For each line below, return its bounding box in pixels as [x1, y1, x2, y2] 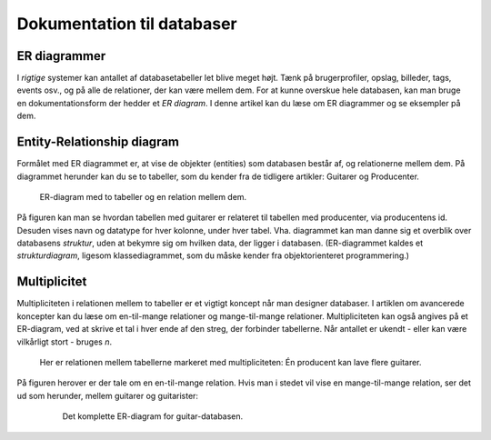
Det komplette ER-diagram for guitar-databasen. [62, 411, 244, 422]
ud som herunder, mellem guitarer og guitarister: [16, 390, 199, 401]
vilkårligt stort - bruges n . [16, 336, 113, 347]
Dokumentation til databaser [16, 14, 238, 34]
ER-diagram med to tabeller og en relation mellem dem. [39, 191, 247, 202]
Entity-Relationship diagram [16, 135, 180, 150]
